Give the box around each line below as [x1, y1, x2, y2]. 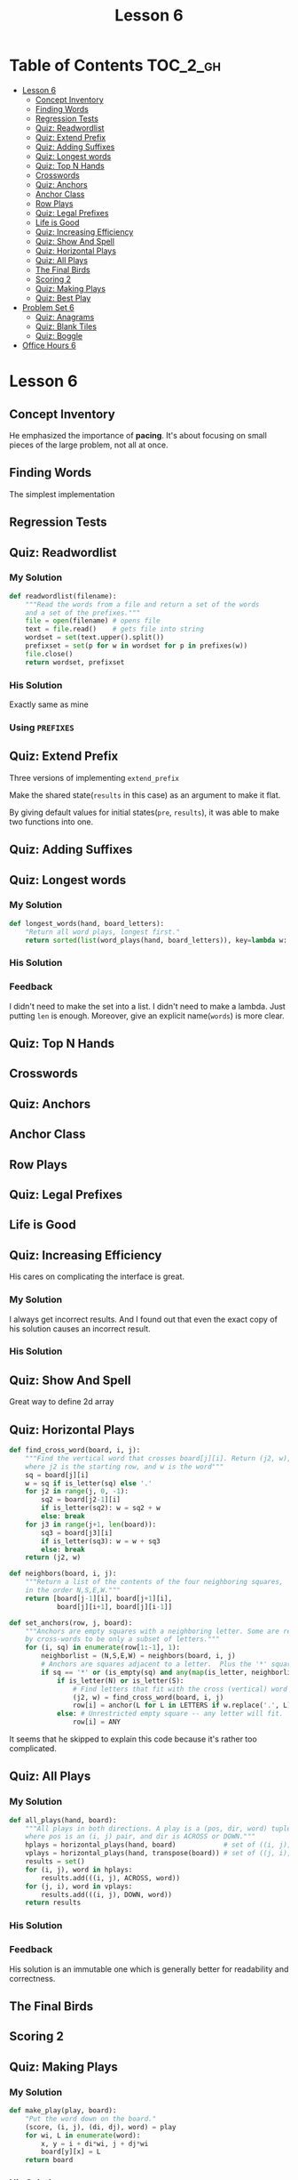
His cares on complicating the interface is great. [9, 1271, 184, 1282]
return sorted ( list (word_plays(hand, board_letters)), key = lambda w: [25, 936, 288, 945]
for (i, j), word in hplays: [25, 1865, 133, 1874]
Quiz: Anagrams [35, 311, 95, 322]
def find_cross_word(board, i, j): [9, 1446, 141, 1455]
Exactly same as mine [9, 699, 89, 710]
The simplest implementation [9, 488, 115, 499]
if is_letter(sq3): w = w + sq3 [41, 1536, 161, 1546]
